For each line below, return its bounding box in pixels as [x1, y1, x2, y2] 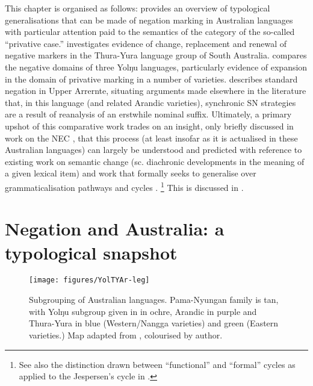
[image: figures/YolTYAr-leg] [29, 276, 150, 285]
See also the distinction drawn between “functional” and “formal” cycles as [19, 358, 296, 370]
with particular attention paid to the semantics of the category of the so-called [5, 25, 295, 38]
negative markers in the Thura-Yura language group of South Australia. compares [5, 49, 307, 61]
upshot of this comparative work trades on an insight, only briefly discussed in [5, 119, 294, 132]
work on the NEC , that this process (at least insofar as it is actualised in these [5, 131, 298, 144]
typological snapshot [5, 240, 178, 264]
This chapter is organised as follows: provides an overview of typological [5, 2, 270, 14]
